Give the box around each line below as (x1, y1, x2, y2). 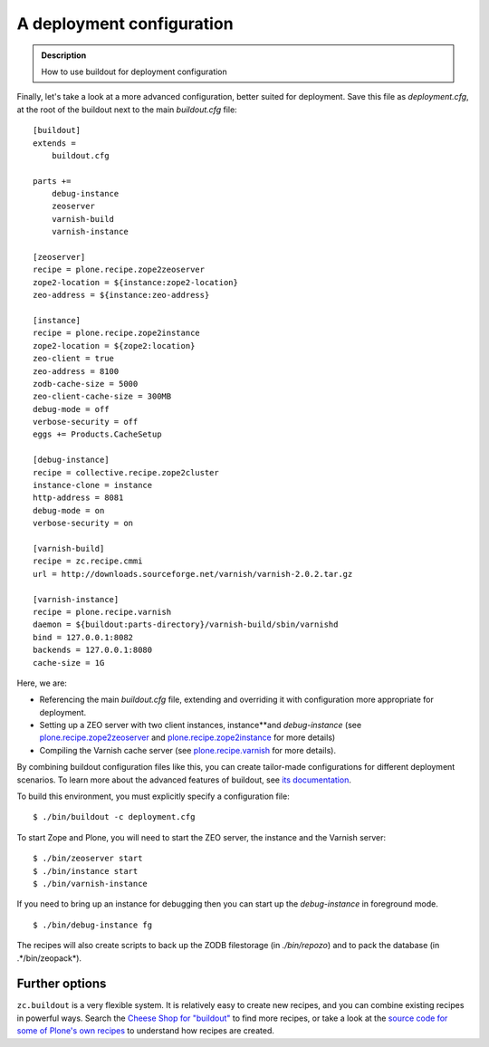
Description (41, 50, 87, 61)
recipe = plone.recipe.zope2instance (33, 328, 201, 339)
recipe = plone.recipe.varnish (33, 607, 172, 617)
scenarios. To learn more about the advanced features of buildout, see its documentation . (16, 774, 352, 785)
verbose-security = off (33, 417, 139, 427)
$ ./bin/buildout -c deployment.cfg (33, 812, 196, 822)
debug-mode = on (33, 505, 105, 515)
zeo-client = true (33, 353, 115, 364)
